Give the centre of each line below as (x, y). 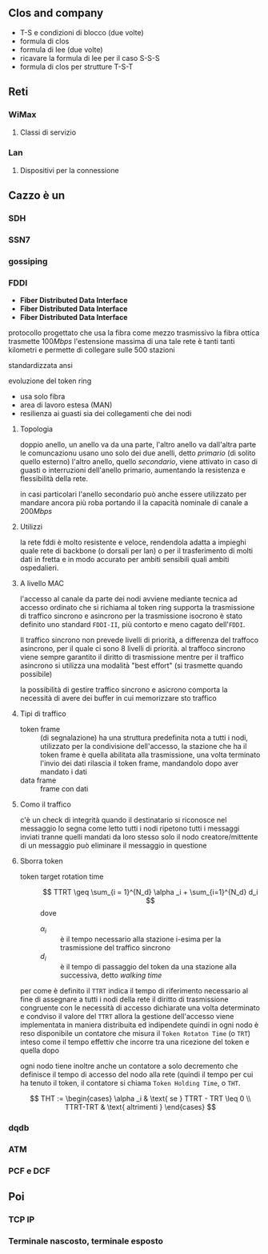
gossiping (28, 261)
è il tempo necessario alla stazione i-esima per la (140, 939)
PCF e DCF (29, 1171)
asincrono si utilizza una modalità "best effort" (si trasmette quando (131, 665)
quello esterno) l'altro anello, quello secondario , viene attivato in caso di (139, 462)
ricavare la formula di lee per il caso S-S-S (90, 58)
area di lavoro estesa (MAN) (66, 405)
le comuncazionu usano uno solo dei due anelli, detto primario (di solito (138, 453)
